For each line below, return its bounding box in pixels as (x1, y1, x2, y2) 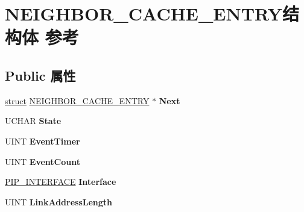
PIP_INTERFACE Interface (5, 175, 116, 188)
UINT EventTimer (5, 134, 80, 147)
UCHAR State (5, 114, 62, 127)
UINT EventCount (5, 155, 80, 167)
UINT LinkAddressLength (5, 195, 113, 208)
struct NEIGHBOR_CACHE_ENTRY (5, 94, 150, 107)
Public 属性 (5, 66, 76, 84)
